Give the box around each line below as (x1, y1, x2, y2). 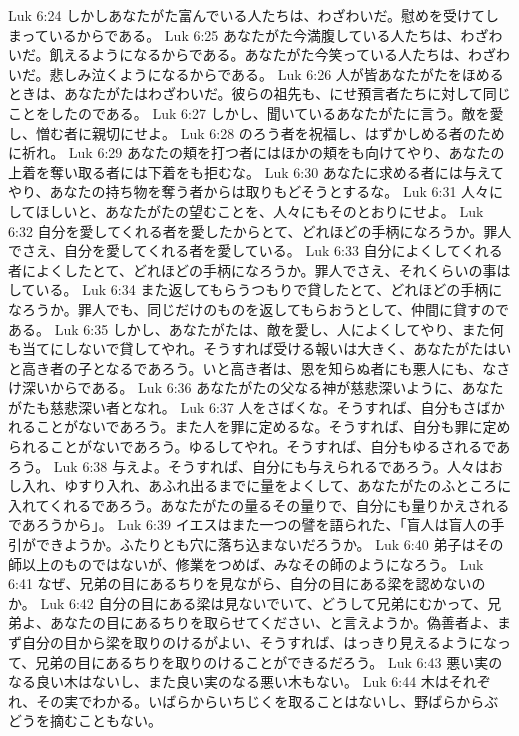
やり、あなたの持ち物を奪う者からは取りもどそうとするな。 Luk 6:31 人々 (8, 181, 490, 202)
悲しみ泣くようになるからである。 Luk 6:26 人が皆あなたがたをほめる (49, 63, 504, 84)
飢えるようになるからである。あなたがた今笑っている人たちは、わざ (49, 44, 496, 65)
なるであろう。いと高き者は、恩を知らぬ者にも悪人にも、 (105, 357, 483, 378)
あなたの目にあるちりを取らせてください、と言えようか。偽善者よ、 (49, 612, 498, 633)
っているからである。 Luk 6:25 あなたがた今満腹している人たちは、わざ (21, 24, 489, 45)
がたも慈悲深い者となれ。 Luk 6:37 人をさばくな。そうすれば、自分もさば (8, 396, 491, 417)
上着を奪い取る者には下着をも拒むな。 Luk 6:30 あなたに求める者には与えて (8, 161, 505, 182)
